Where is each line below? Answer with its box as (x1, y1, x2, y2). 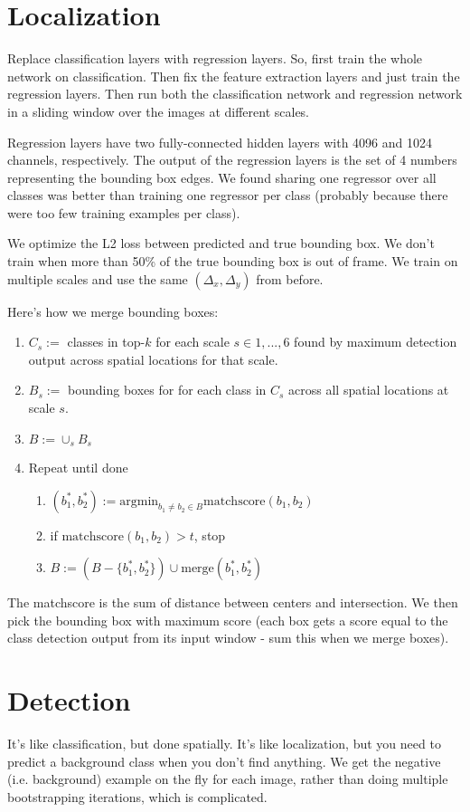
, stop (193, 525, 226, 544)
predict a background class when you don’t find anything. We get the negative (7, 751, 441, 770)
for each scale (155, 332, 230, 351)
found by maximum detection (294, 332, 457, 351)
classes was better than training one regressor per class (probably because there (7, 186, 448, 205)
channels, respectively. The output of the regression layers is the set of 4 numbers (7, 150, 457, 169)
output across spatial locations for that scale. (28, 349, 278, 368)
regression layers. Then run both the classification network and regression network (7, 84, 463, 103)
